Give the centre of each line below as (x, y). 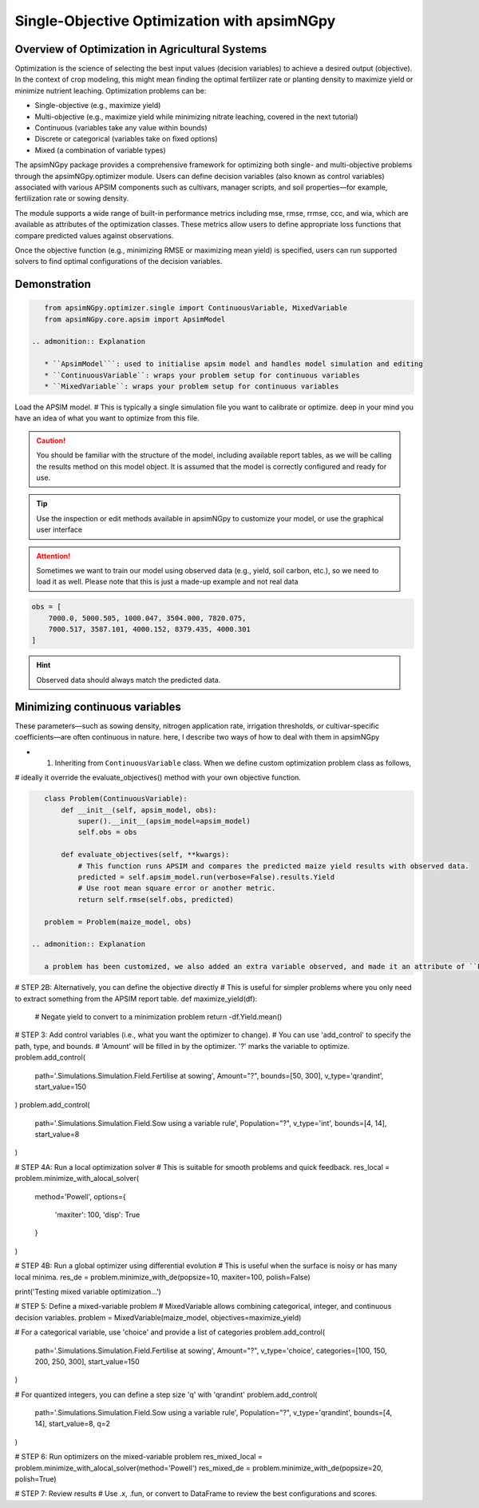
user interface (59, 530)
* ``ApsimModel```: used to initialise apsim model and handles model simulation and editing (234, 364)
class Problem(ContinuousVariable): (116, 799)
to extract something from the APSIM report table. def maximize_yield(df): (136, 999)
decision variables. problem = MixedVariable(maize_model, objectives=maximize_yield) (158, 1317)
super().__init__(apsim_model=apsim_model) (164, 821)
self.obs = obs (107, 832)
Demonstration (53, 284)
